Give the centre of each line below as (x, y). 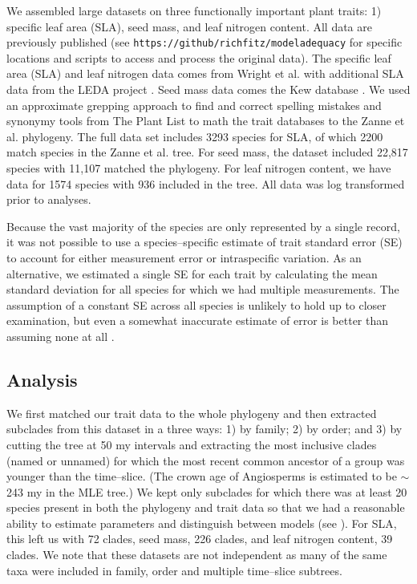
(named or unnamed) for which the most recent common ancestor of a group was (206, 460)
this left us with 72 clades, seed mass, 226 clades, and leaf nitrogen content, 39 (200, 539)
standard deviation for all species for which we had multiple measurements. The (203, 289)
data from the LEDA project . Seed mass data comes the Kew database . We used (208, 89)
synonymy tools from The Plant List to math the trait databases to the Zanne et (206, 121)
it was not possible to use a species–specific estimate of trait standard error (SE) (204, 242)
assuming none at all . (61, 336)
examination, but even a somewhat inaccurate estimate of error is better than (198, 320)
